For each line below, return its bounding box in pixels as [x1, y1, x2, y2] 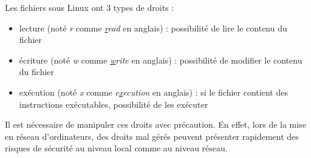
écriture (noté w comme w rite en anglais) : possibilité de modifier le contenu [19, 53, 302, 66]
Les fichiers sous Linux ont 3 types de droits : [5, 1, 174, 13]
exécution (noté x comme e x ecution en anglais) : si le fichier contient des [19, 85, 288, 98]
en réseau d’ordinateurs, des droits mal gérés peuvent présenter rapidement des [5, 130, 299, 142]
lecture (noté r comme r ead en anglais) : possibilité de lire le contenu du [19, 21, 287, 34]
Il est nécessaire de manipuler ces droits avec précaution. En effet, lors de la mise [5, 118, 306, 131]
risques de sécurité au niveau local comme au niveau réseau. [5, 142, 228, 154]
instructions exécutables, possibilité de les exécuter [19, 97, 208, 110]
